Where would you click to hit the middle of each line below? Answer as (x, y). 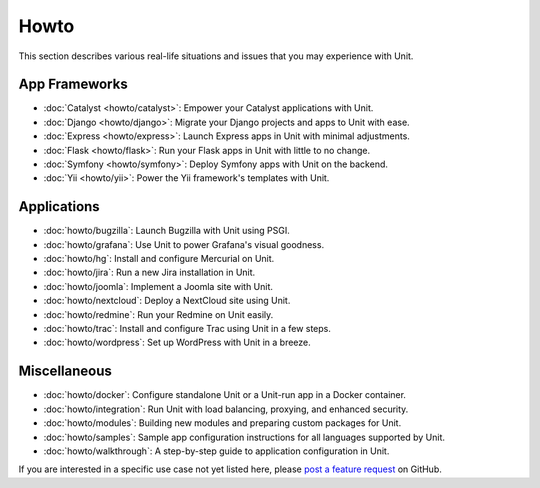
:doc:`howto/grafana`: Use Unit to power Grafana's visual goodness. (184, 244)
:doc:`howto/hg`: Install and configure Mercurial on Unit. (159, 259)
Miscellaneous (65, 371)
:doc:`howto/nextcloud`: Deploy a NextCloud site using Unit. (167, 301)
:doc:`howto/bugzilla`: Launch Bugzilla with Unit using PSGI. (166, 231)
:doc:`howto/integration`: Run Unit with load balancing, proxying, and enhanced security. (226, 409)
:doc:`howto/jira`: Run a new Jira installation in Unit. (149, 272)
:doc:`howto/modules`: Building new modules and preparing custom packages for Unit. (222, 423)
